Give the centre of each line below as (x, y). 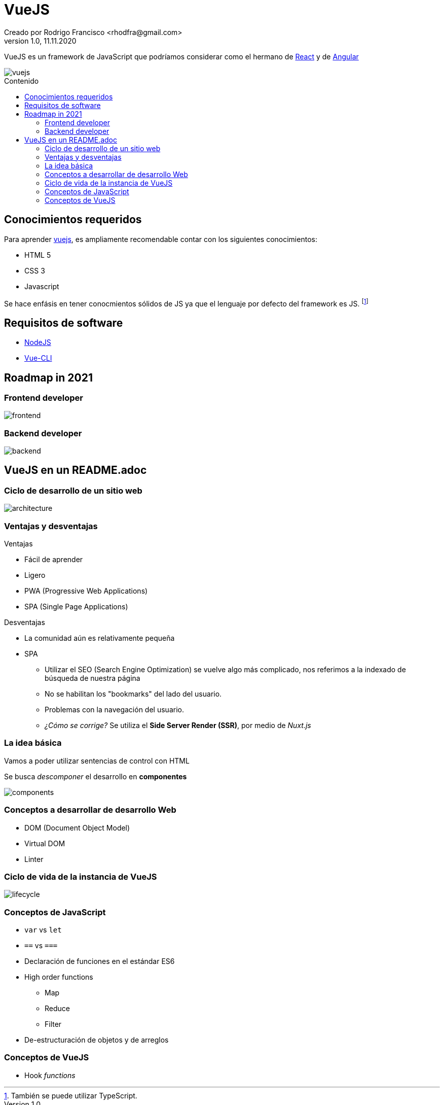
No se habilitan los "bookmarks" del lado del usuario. (133, 694)
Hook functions (50, 1075)
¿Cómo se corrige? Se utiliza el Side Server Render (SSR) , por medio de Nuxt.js (178, 726)
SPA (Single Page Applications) (76, 607)
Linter (34, 859)
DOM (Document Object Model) (77, 827)
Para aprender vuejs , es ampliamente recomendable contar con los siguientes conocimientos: (161, 239)
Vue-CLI (38, 358)
